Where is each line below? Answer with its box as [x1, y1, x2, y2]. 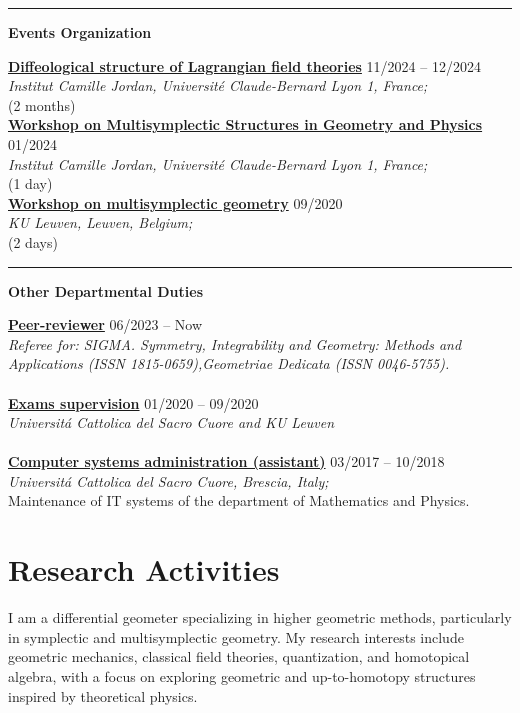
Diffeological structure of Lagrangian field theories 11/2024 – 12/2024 [8, 55, 481, 76]
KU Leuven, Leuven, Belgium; [8, 212, 193, 233]
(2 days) [8, 231, 58, 252]
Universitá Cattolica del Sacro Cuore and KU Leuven [8, 412, 335, 433]
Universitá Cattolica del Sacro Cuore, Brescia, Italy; [8, 470, 329, 491]
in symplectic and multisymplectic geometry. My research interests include [8, 626, 464, 647]
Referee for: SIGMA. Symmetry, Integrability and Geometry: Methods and [8, 333, 462, 354]
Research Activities [8, 549, 280, 590]
